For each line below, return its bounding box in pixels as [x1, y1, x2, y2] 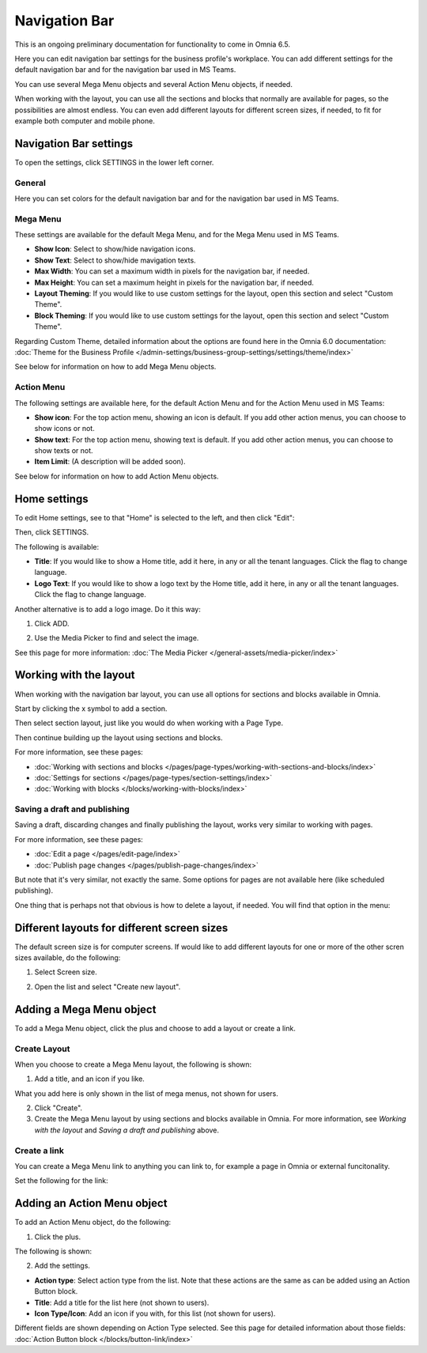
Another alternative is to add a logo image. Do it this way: [14, 604, 202, 614]
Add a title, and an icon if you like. [34, 1074, 145, 1083]
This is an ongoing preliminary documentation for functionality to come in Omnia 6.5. [14, 40, 290, 49]
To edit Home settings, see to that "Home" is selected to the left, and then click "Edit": [14, 512, 295, 522]
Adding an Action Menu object [14, 1196, 168, 1210]
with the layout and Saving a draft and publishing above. [34, 1125, 220, 1135]
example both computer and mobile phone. [14, 115, 156, 126]
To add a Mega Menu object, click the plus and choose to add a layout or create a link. [14, 1023, 296, 1033]
